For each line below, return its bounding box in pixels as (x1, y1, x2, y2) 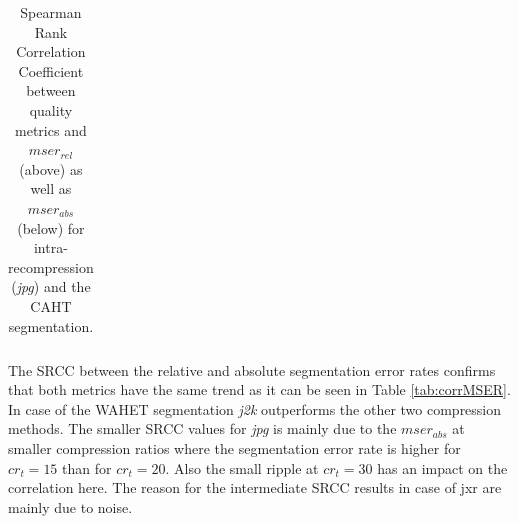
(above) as (19, 158, 83, 179)
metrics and (15, 119, 87, 140)
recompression (8, 256, 94, 277)
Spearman (20, 2, 82, 22)
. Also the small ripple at (165, 457, 319, 478)
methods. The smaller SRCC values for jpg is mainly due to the (8, 418, 397, 439)
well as (30, 178, 72, 199)
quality (29, 99, 73, 120)
